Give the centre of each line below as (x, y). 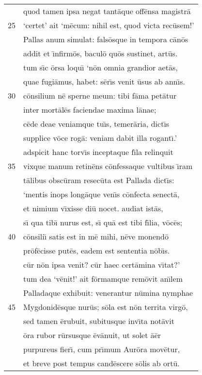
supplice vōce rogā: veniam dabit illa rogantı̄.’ (100, 138)
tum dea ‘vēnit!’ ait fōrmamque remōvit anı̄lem (103, 279)
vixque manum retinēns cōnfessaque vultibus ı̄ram (108, 166)
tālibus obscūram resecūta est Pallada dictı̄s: (99, 180)
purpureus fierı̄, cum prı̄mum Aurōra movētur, (102, 349)
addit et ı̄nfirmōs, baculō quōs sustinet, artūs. (101, 53)
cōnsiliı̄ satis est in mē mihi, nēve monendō (96, 236)
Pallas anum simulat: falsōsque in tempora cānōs (106, 39)
